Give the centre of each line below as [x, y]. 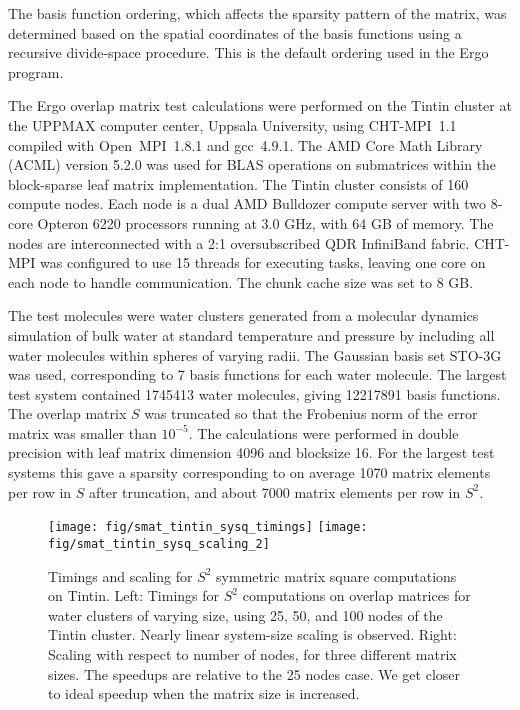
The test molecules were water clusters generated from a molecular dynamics [243, 315]
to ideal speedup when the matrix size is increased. [204, 693]
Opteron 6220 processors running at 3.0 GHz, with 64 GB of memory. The [265, 222]
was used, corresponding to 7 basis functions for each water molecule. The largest [257, 374]
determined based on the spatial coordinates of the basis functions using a [235, 32]
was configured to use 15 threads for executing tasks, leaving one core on [263, 262]
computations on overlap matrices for [356, 595]
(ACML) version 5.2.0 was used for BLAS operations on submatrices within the [252, 164]
